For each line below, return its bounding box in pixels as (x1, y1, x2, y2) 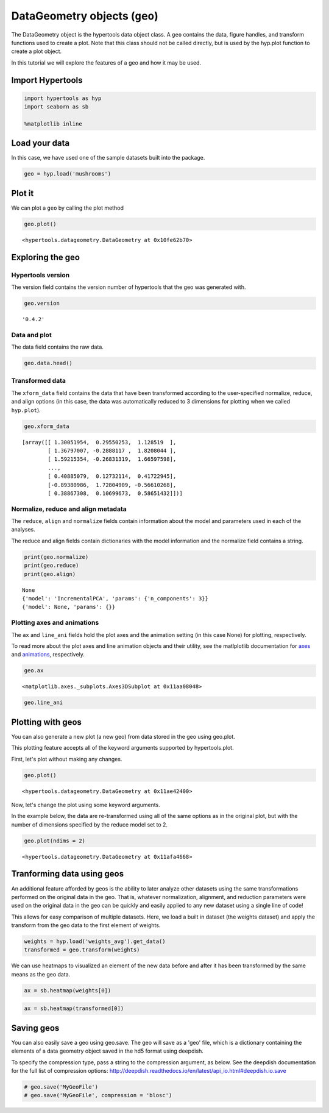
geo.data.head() (24, 360, 73, 367)
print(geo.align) (24, 571, 76, 577)
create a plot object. (11, 48, 62, 55)
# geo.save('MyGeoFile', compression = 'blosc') (24, 1092, 172, 1099)
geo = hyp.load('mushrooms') (24, 171, 111, 177)
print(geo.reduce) (24, 562, 79, 569)
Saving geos (11, 1023, 60, 1033)
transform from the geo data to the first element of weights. (11, 922, 161, 929)
